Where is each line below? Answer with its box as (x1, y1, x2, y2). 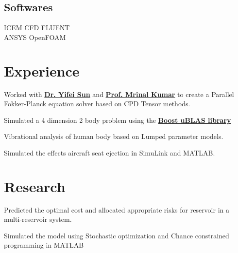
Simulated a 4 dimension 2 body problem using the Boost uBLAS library (4, 115, 231, 125)
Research (4, 176, 66, 196)
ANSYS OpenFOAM (4, 32, 66, 42)
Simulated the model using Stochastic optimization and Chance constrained (4, 230, 229, 240)
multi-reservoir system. (4, 214, 72, 224)
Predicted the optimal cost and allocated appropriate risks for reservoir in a (4, 204, 230, 214)
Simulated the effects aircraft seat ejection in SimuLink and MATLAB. (4, 147, 215, 157)
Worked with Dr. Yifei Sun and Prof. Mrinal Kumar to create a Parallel (4, 89, 234, 99)
